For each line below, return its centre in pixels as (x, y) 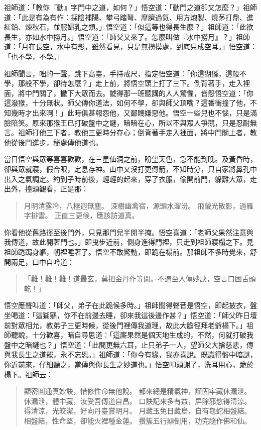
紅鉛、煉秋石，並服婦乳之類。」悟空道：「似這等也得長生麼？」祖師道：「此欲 (129, 27)
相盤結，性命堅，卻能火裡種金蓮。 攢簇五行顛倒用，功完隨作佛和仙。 (138, 420)
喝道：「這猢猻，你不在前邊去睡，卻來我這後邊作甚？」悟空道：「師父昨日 (130, 315)
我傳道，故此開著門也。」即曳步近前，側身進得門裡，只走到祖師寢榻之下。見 (129, 242)
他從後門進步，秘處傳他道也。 (53, 142)
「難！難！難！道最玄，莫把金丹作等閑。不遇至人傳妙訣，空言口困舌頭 (140, 279)
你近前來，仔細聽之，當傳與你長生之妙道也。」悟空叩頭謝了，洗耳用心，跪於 (129, 364)
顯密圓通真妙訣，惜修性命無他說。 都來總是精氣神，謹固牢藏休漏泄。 (138, 391)
